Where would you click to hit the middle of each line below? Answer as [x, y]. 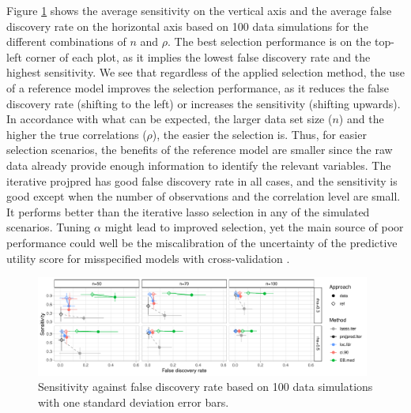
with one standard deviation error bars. [134, 402]
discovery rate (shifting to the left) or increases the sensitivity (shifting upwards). [204, 103]
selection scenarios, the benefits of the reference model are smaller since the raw [200, 150]
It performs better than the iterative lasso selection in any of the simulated [188, 211]
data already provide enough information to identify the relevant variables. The [199, 165]
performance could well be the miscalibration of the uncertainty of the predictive [202, 242]
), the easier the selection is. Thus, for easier [259, 134]
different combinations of [66, 41]
